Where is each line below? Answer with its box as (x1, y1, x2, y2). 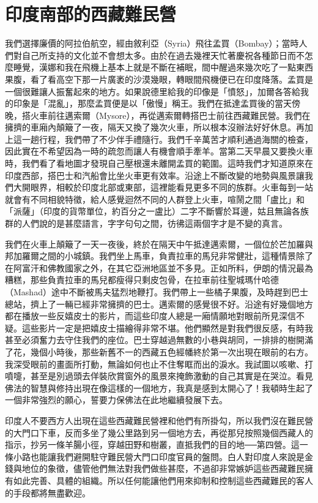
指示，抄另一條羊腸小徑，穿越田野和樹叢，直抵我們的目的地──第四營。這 (5, 438, 300, 451)
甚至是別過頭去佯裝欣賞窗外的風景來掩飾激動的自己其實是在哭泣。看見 (30, 369, 313, 382)
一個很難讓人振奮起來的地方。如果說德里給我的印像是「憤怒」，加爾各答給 (5, 85, 300, 97)
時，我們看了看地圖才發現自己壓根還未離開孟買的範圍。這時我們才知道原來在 (5, 157, 313, 170)
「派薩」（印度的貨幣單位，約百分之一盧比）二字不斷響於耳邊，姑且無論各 (5, 205, 300, 217)
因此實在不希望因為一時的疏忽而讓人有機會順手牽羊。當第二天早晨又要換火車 (5, 145, 313, 157)
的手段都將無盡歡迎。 (5, 486, 91, 499)
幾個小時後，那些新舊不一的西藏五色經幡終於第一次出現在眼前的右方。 (30, 345, 313, 358)
